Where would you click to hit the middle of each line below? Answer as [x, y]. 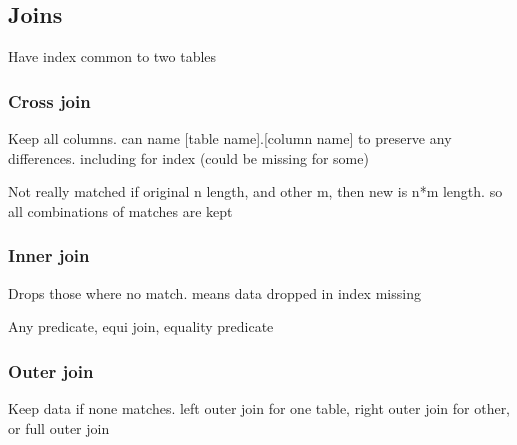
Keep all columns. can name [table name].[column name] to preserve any [230, 138]
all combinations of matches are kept [120, 210]
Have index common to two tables [112, 56]
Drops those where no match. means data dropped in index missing [214, 292]
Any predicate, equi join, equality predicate [141, 326]
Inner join [49, 255]
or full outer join [59, 427]
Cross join [49, 100]
